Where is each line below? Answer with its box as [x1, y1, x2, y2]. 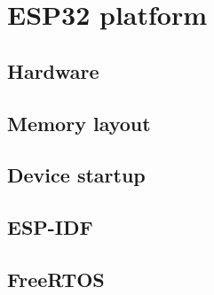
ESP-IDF [7, 213, 93, 241]
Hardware [7, 57, 99, 84]
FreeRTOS [7, 265, 105, 292]
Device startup [7, 161, 146, 189]
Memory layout [7, 109, 151, 136]
